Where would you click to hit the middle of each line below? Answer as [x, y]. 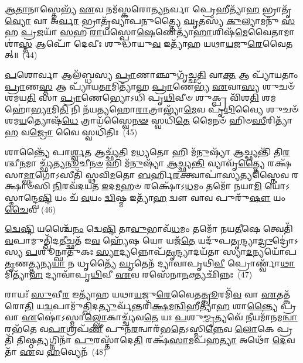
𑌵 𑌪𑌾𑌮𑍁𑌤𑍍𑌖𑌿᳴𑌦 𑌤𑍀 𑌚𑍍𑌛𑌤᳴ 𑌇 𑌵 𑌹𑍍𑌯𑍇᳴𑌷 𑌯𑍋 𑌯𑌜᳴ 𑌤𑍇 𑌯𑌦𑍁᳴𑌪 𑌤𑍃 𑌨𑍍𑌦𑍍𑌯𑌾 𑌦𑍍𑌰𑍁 [139, 240]
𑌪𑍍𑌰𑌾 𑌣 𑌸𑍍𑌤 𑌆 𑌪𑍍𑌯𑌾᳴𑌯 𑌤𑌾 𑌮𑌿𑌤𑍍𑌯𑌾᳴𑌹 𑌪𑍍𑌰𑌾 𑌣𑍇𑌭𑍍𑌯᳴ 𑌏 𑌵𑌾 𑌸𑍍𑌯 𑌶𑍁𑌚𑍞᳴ [150, 86]
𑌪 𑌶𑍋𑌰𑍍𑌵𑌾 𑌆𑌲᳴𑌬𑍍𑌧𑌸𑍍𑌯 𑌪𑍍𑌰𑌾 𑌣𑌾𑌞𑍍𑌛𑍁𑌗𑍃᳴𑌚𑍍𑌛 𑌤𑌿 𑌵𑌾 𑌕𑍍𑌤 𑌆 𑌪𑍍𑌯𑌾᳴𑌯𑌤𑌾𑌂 [151, 74]
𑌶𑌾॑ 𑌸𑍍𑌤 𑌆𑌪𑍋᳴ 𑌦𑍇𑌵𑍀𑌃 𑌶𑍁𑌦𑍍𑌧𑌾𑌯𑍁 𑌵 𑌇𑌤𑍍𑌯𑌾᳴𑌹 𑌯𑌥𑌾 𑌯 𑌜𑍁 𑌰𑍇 [134, 43]
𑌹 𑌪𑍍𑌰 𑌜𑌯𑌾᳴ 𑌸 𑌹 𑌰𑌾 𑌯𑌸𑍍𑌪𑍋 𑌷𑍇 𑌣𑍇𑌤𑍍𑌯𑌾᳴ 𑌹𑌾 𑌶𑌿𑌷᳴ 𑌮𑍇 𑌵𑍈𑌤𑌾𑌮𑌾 [150, 32]
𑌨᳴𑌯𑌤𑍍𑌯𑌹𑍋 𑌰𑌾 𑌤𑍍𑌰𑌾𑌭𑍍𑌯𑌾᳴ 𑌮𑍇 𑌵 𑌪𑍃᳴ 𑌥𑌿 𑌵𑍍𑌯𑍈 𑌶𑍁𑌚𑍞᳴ [190, 109]
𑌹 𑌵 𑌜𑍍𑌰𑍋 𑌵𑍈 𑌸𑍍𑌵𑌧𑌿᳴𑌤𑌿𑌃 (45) [71, 131]
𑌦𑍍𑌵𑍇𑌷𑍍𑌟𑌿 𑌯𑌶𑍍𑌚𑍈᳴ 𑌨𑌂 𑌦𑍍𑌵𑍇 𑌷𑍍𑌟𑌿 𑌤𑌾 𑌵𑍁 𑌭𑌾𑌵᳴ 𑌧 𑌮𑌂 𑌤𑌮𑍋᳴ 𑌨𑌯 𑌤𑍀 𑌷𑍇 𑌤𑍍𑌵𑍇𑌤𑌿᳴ [149, 229]
